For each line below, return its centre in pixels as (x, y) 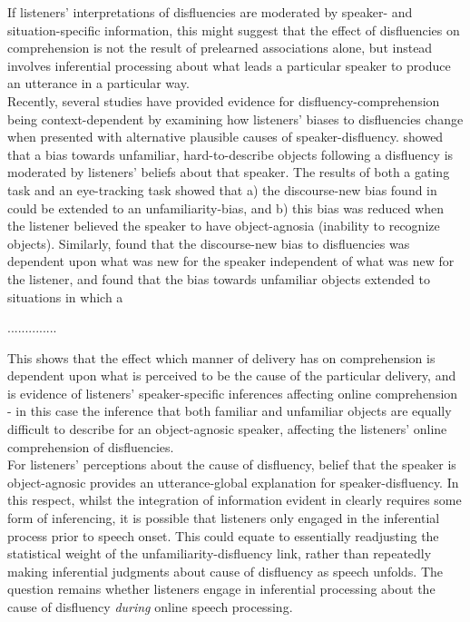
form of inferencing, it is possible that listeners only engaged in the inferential (224, 518)
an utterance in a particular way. (98, 83)
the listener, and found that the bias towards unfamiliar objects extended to (219, 278)
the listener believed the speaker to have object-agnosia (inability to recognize (224, 226)
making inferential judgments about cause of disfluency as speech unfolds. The (225, 571)
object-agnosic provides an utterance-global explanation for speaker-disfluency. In (233, 482)
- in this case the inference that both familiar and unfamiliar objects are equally (230, 411)
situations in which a (65, 296)
